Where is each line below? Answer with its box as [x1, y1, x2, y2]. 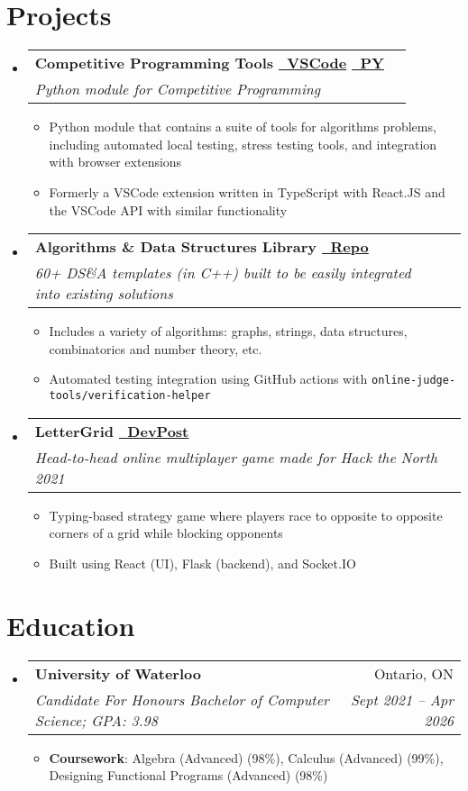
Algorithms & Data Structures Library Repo [34, 236, 369, 258]
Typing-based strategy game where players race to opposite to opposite [49, 505, 443, 524]
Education [6, 606, 135, 643]
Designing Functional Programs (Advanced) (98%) [49, 766, 328, 785]
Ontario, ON [373, 662, 454, 684]
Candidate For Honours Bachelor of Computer [34, 688, 329, 710]
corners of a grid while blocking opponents [49, 523, 283, 542]
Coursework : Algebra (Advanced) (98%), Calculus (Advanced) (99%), [49, 748, 444, 767]
